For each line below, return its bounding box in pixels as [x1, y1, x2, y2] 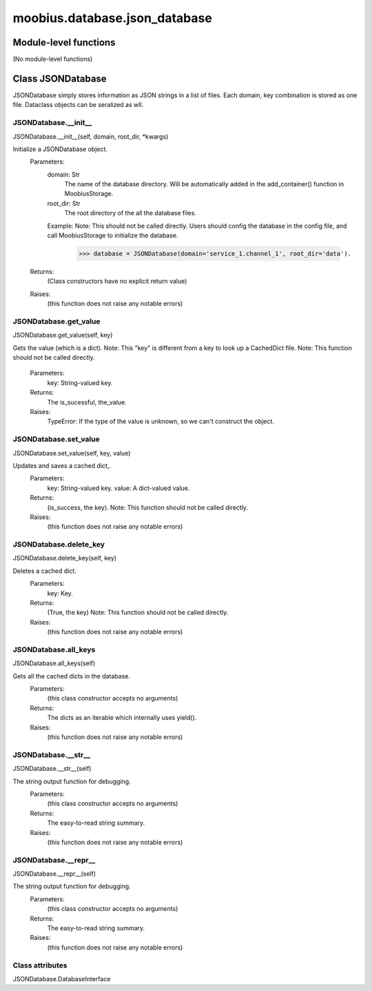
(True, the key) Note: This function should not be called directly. [47, 608, 229, 617]
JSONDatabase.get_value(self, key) [12, 331, 113, 340]
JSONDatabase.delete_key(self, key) [12, 554, 117, 562]
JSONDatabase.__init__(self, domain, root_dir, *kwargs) [12, 132, 169, 141]
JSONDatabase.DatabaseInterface [12, 974, 111, 983]
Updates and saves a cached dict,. [12, 461, 112, 469]
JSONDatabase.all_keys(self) [12, 659, 96, 667]
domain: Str [47, 170, 81, 179]
